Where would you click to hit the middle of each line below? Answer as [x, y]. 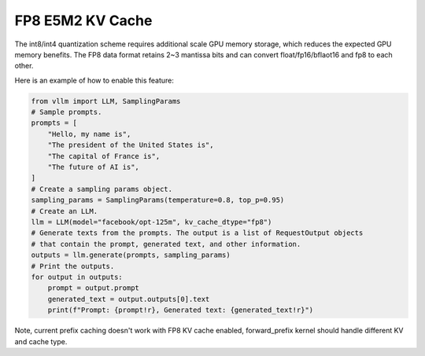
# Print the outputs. [73, 266]
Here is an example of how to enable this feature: [94, 80]
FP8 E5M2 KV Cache [83, 20]
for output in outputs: [77, 277]
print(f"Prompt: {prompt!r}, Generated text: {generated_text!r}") [181, 310]
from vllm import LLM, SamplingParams [106, 101]
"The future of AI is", [93, 167]
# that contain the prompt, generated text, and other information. [166, 244]
